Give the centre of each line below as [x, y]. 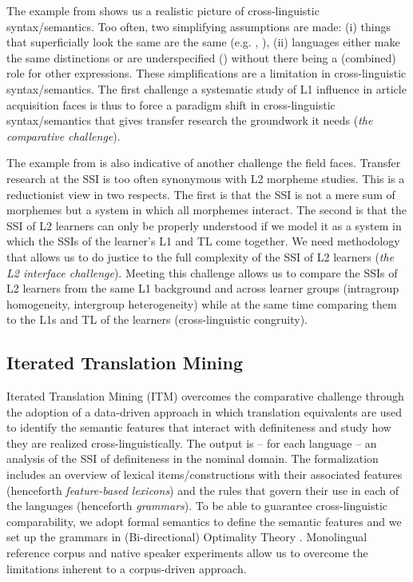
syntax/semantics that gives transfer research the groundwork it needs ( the [190, 120]
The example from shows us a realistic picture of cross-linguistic [163, 10]
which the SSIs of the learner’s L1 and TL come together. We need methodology [203, 241]
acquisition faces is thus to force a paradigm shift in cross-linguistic [171, 104]
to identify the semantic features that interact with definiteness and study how [199, 427]
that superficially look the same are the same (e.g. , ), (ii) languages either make [203, 42]
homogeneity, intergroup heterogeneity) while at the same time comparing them [202, 303]
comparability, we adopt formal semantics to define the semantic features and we [204, 521]
